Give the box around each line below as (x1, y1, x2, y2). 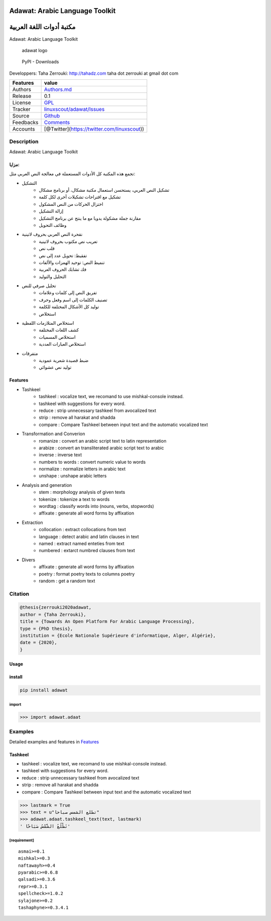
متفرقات (22, 350, 38, 356)
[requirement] (9, 838, 35, 843)
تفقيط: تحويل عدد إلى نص (39, 252, 87, 258)
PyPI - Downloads (22, 59, 59, 65)
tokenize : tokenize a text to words (39, 496, 110, 502)
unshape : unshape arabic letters (39, 473, 107, 479)
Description (9, 138, 39, 145)
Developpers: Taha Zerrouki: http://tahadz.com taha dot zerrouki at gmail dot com (9, 70, 179, 76)
